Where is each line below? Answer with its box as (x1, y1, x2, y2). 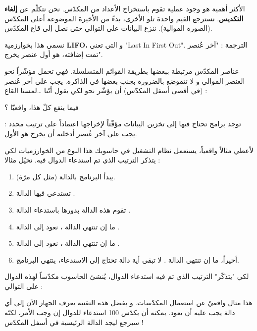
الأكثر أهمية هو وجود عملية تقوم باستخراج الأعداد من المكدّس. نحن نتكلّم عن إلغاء (4, 3, 245, 13)
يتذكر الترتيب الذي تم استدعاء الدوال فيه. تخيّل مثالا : (4, 155, 160, 165)
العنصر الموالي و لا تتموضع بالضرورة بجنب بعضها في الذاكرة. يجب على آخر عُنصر (4, 75, 245, 86)
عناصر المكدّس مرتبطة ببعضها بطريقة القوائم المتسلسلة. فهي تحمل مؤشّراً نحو (4, 65, 239, 76)
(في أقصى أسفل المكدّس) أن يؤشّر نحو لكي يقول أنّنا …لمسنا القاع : (4, 85, 207, 96)
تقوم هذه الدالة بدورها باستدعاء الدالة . (16, 204, 131, 215)
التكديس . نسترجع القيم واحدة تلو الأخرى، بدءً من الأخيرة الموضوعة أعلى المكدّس (4, 13, 244, 23)
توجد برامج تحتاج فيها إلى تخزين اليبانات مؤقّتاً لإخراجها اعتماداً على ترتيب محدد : (4, 118, 241, 129)
